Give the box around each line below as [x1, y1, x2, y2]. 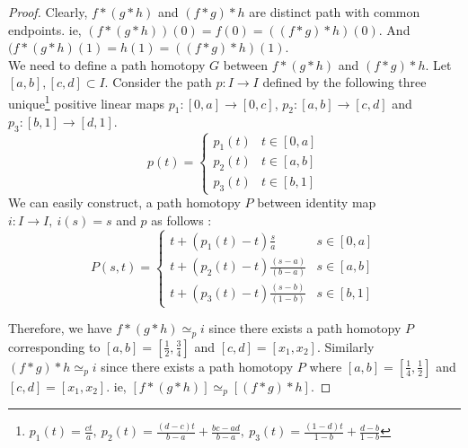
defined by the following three [262, 73, 427, 92]
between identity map [257, 193, 376, 212]
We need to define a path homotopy [8, 55, 206, 74]
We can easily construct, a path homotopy [8, 193, 241, 212]
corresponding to [8, 337, 101, 356]
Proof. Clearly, [8, 3, 88, 21]
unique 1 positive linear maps [8, 91, 165, 112]
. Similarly [316, 337, 375, 356]
